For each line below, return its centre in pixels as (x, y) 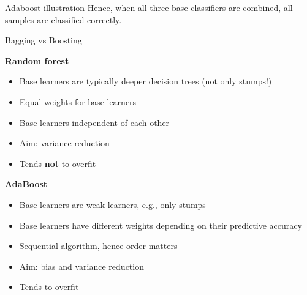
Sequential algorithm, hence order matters (98, 246)
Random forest (37, 60)
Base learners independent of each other (94, 122)
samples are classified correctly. (63, 19)
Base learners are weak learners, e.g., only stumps (112, 204)
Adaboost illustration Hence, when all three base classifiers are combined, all (149, 7)
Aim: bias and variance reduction (81, 266)
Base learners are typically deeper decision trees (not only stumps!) (146, 81)
